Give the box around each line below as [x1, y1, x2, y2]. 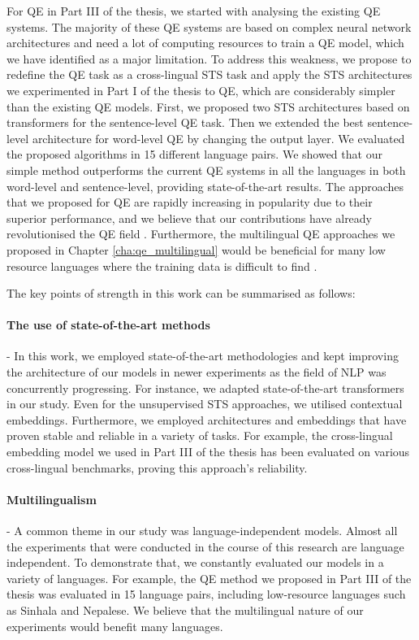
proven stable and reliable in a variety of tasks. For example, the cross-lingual [6, 427, 393, 444]
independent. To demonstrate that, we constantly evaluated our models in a [6, 554, 384, 571]
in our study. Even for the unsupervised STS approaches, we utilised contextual [6, 395, 403, 412]
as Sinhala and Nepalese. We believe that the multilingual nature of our [6, 602, 364, 618]
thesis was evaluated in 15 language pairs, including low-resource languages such [6, 586, 406, 603]
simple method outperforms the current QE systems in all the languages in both [6, 161, 406, 178]
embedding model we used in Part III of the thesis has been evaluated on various [6, 443, 410, 460]
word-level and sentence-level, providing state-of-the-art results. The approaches [6, 177, 404, 194]
